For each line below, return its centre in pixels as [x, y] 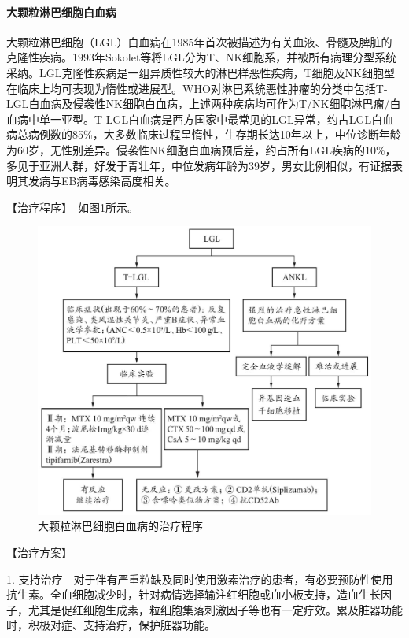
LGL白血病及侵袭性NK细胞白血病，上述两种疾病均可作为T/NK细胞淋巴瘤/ [198, 104]
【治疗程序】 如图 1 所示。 [72, 207]
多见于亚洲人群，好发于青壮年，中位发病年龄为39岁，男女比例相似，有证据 [199, 165]
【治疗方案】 [39, 552]
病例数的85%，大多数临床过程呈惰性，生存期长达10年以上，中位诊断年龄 [214, 134]
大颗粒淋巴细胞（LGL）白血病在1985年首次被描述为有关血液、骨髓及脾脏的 [199, 41]
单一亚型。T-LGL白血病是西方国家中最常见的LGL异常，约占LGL [205, 119]
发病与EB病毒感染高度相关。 [102, 181]
